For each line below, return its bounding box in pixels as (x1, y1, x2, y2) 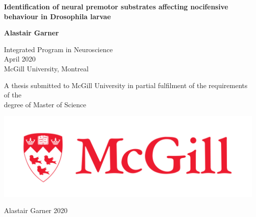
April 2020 (4, 54, 36, 64)
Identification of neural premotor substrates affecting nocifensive (4, 1, 228, 11)
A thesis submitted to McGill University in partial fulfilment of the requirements (4, 80, 248, 90)
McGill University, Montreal (4, 63, 89, 73)
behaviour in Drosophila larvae (4, 11, 111, 21)
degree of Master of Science (4, 99, 86, 109)
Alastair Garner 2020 (4, 205, 68, 216)
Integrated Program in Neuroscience (4, 44, 113, 54)
